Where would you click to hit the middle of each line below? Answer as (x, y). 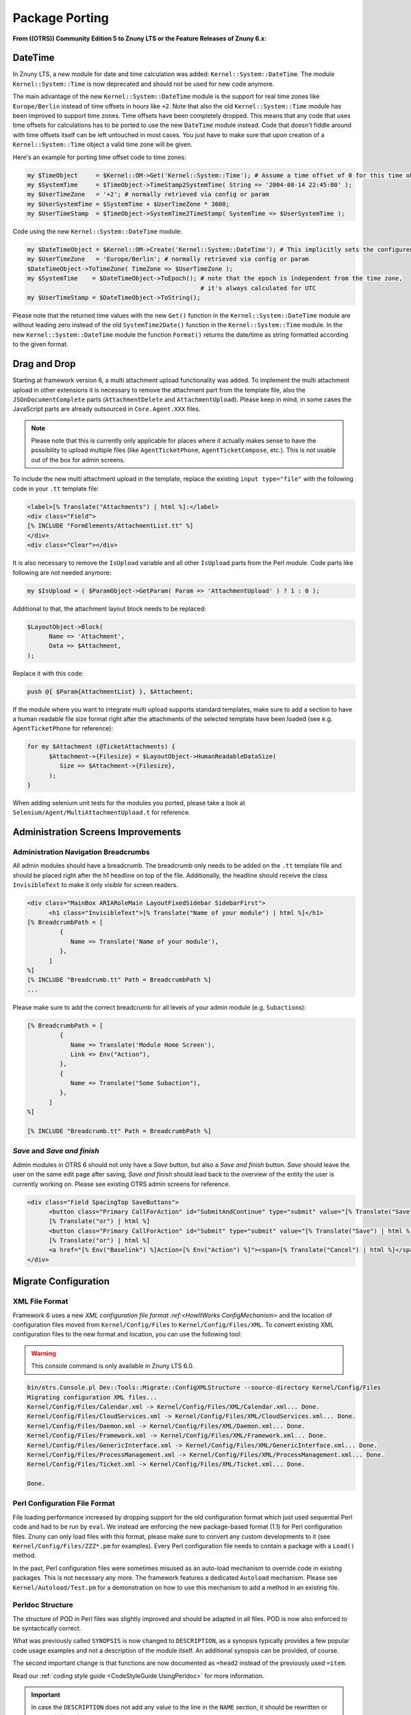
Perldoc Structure (43, 1605)
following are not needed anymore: (62, 572)
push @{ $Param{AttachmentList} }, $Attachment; (110, 691)
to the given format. (40, 344)
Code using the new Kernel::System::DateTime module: (98, 232)
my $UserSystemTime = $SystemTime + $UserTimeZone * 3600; (128, 204)
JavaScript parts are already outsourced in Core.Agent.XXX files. (107, 409)
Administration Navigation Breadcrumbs (81, 852)
